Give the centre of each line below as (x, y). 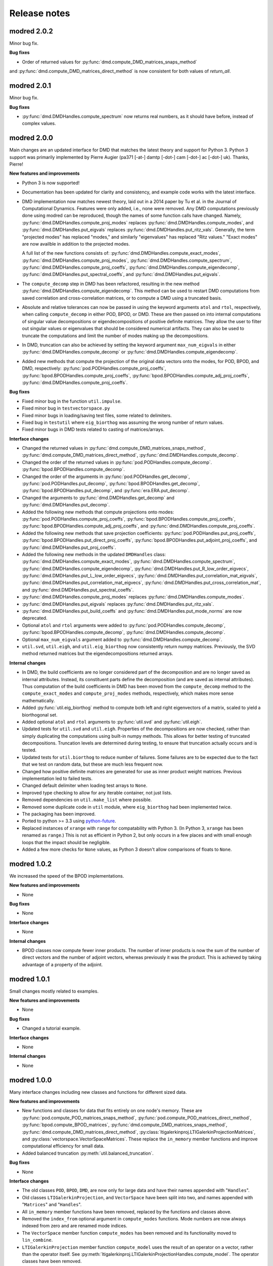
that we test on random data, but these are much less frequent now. (93, 764)
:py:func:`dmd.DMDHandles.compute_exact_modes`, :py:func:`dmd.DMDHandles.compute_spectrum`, (128, 562)
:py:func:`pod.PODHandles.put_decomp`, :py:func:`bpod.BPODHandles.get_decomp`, (111, 484)
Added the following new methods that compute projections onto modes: (98, 512)
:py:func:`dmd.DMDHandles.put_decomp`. (66, 505)
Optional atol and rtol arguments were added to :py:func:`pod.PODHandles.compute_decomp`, (124, 625)
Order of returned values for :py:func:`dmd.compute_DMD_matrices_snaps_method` (109, 62)
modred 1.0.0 (31, 1080)
